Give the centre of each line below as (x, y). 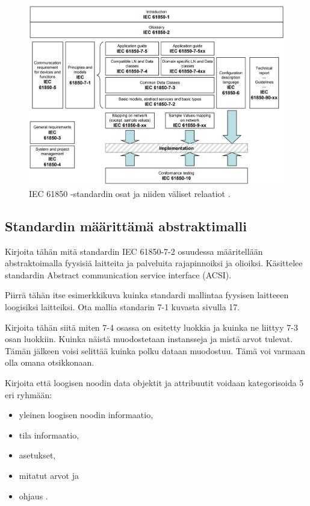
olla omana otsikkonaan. (50, 362)
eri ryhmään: (29, 394)
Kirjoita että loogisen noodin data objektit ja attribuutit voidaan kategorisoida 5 (154, 382)
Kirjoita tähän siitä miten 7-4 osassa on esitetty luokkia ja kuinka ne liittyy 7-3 (151, 327)
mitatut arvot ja (49, 475)
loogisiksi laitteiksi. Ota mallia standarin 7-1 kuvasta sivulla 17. (122, 307)
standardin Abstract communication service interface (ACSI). (118, 274)
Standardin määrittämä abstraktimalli (126, 226)
